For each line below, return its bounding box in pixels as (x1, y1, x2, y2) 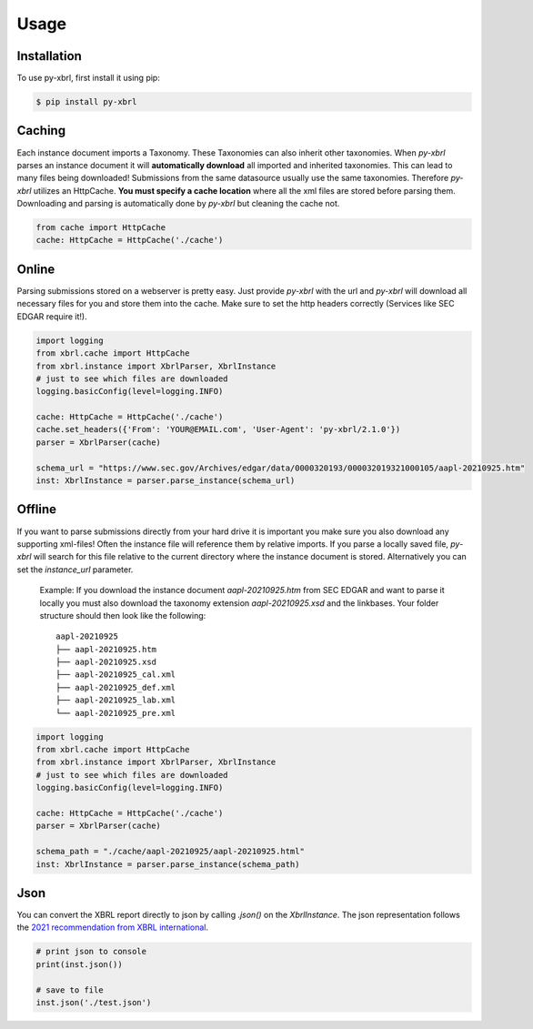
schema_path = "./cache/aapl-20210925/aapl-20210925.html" (35, 846, 305, 857)
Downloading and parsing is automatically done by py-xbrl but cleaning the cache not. (16, 198, 340, 209)
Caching (16, 123, 66, 138)
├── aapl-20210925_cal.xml (55, 670, 176, 680)
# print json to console (35, 946, 147, 957)
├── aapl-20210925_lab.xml (55, 695, 176, 705)
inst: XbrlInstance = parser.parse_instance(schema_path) (35, 859, 300, 869)
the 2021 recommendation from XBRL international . (16, 922, 209, 933)
